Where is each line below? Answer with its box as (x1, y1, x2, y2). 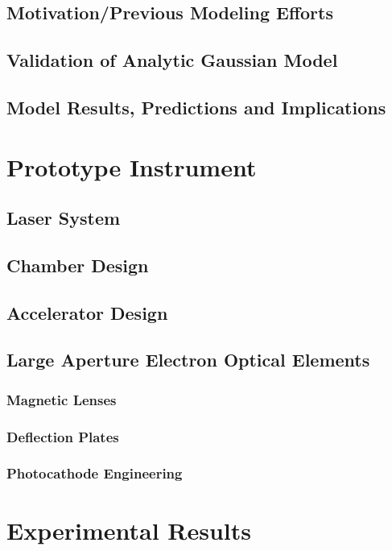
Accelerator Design (6, 300, 168, 325)
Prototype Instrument (6, 150, 257, 183)
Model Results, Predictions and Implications (6, 94, 386, 119)
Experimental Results (6, 513, 251, 546)
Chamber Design (6, 252, 149, 277)
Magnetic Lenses (6, 389, 117, 409)
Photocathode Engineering (6, 463, 183, 483)
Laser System (6, 205, 121, 230)
